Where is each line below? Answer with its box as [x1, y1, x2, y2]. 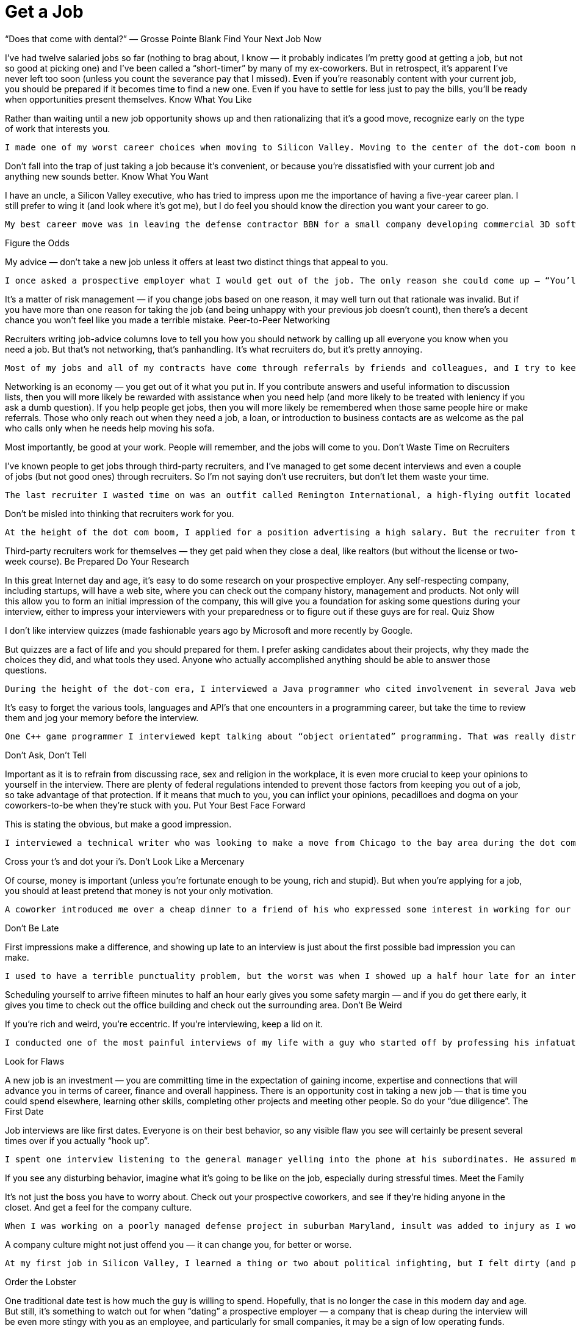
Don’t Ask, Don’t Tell [5, 749, 87, 760]
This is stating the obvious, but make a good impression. [5, 818, 232, 829]
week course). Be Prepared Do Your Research [5, 555, 189, 566]
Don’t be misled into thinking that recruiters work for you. [5, 508, 234, 519]
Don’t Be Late [5, 922, 59, 933]
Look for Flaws [5, 1055, 65, 1066]
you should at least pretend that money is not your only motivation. [5, 885, 273, 896]
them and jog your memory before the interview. [5, 712, 199, 723]
